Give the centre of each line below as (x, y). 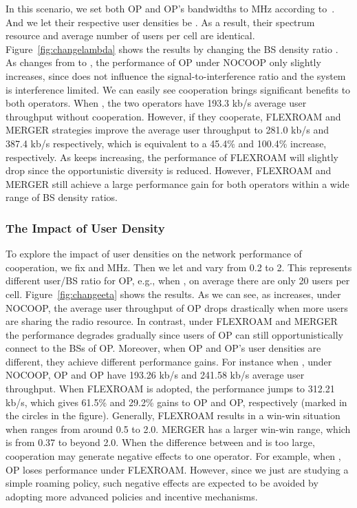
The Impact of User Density (85, 227)
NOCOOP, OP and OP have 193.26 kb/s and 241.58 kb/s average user (155, 375)
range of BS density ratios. (62, 197)
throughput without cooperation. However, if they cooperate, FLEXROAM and (173, 116)
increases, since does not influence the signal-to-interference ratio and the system (176, 75)
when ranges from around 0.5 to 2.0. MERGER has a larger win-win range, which (178, 428)
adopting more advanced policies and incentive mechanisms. (132, 496)
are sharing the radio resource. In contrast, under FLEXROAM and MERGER (172, 321)
